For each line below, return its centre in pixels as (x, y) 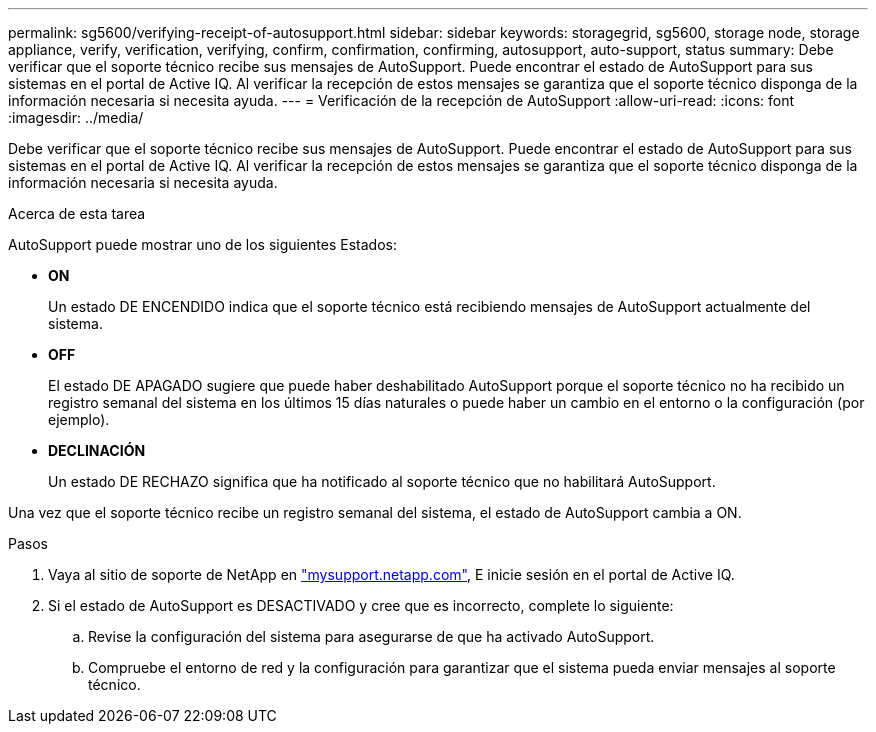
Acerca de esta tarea (77, 213)
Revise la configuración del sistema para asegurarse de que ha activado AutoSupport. (371, 636)
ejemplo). (79, 419)
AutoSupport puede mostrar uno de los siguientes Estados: (203, 244)
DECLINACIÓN (97, 450)
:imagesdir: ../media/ (76, 117)
